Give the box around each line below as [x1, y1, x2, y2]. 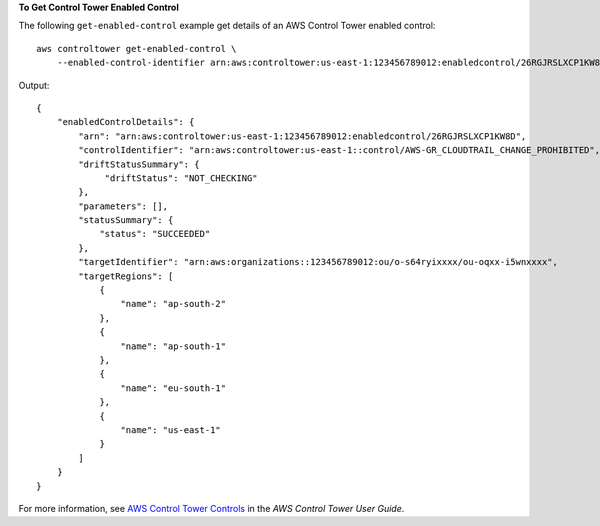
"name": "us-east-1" [120, 424, 222, 435]
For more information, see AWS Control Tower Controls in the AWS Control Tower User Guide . [18, 502, 405, 514]
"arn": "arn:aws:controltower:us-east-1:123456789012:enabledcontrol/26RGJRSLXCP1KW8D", [78, 130, 527, 142]
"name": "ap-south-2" [120, 298, 227, 310]
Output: [18, 79, 50, 91]
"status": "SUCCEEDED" [99, 228, 211, 240]
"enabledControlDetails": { [56, 116, 195, 128]
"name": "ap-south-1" [120, 340, 227, 352]
